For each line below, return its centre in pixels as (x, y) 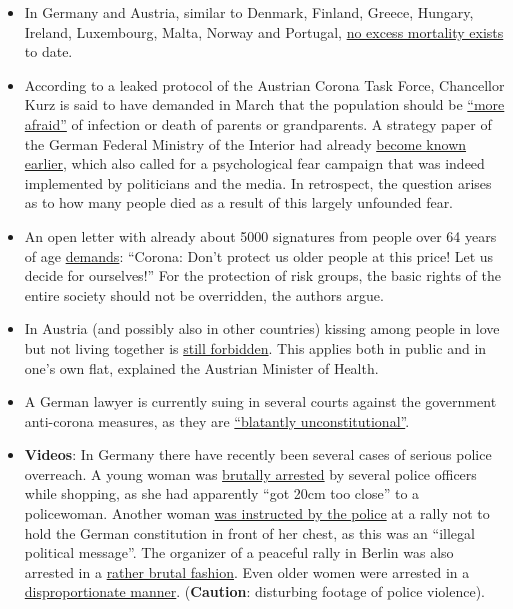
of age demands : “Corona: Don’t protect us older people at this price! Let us (259, 255)
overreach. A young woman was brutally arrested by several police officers (250, 473)
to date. (48, 51)
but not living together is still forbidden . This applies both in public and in (255, 347)
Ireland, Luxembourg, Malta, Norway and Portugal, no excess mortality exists (264, 31)
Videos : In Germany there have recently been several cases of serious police (258, 454)
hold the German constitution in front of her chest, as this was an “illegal (249, 532)
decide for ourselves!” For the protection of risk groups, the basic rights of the (262, 275)
